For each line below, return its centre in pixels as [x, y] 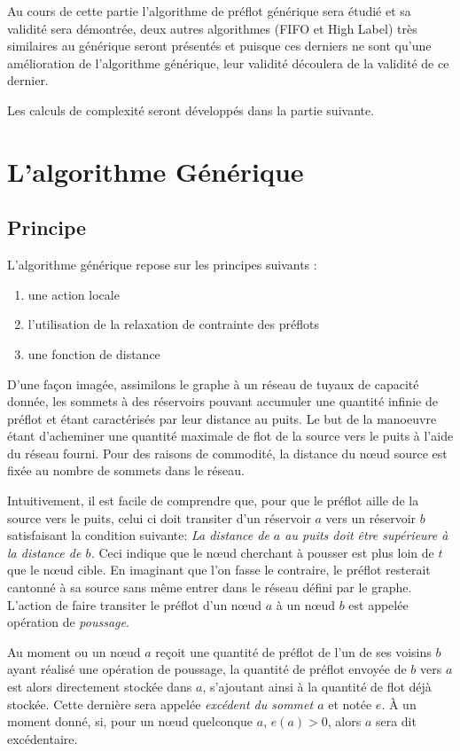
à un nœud [305, 604]
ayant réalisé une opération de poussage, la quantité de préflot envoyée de [207, 669]
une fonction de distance [94, 353]
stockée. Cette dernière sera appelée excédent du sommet [160, 704]
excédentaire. [43, 738]
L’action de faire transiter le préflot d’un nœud [135, 604]
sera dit [396, 721]
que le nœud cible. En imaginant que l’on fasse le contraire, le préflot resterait [219, 570]
